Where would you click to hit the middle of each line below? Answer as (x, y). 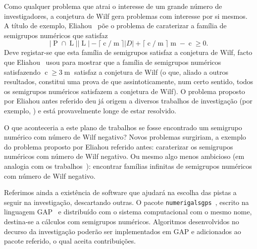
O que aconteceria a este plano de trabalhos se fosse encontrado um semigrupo (123, 127)
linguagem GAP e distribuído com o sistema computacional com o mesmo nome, (128, 212)
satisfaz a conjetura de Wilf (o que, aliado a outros (152, 72)
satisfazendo (22, 72)
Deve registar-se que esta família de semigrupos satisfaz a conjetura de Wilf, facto (128, 52)
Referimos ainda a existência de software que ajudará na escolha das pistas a (120, 192)
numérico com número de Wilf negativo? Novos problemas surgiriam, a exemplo (125, 137)
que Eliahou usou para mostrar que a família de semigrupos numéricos (113, 62)
